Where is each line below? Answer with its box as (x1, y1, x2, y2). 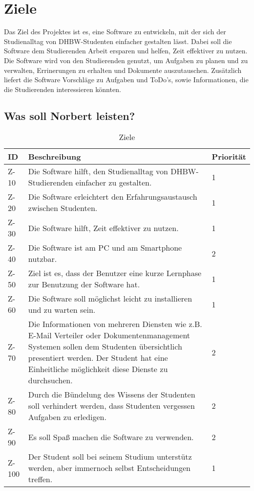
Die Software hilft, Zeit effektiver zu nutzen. (28, 222, 179, 234)
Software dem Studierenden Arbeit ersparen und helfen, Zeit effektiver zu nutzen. (4, 46, 248, 56)
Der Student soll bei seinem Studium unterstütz (28, 451, 192, 463)
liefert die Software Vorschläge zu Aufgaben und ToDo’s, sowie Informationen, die (4, 74, 249, 85)
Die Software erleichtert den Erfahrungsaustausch (28, 191, 197, 203)
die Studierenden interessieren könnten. (4, 84, 121, 94)
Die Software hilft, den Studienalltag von (28, 165, 168, 177)
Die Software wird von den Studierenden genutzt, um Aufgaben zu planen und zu (4, 55, 248, 65)
